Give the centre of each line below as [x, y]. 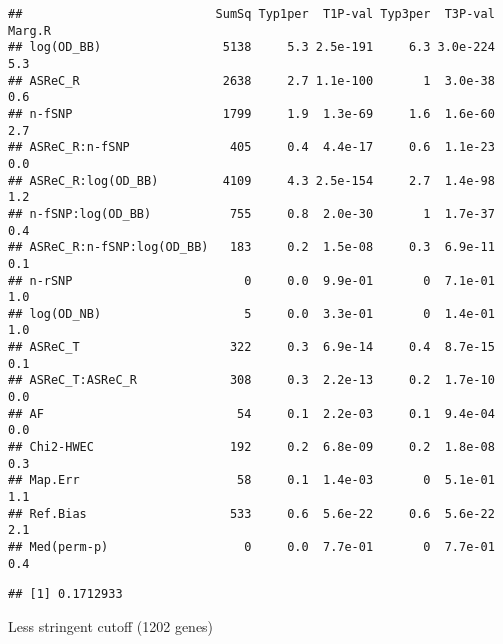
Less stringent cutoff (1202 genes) [111, 625]
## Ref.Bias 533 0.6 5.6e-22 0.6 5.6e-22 [251, 513]
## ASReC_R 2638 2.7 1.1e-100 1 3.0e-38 [251, 80]
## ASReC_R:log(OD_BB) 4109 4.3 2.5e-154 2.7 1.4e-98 [251, 180]
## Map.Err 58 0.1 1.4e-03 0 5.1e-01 [251, 480]
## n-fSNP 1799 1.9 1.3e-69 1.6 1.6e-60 [251, 113]
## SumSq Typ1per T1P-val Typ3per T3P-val [251, 14]
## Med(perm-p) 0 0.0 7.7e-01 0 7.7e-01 [251, 547]
